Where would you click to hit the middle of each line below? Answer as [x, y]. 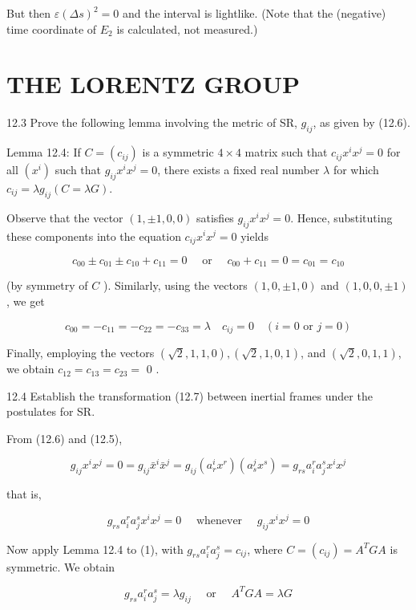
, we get [26, 301]
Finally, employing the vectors [81, 353]
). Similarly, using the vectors [175, 285]
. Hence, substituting [341, 217]
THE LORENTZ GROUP [153, 84]
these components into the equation [94, 236]
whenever [219, 521]
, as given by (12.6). [361, 122]
